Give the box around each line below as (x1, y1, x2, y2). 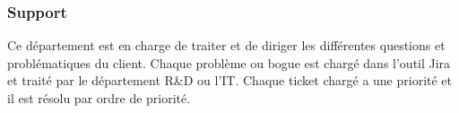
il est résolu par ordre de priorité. (7, 89, 191, 107)
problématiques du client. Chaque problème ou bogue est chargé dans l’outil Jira (7, 53, 451, 72)
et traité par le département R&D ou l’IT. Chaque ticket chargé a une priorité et (7, 71, 453, 90)
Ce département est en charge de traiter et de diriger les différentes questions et (7, 36, 446, 55)
